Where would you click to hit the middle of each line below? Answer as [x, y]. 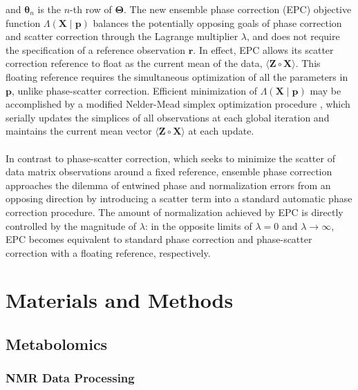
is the [49, 9]
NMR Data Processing [70, 378]
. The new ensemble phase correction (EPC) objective [238, 9]
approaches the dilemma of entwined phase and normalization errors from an [168, 185]
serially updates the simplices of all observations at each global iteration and [168, 117]
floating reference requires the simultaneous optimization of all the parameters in [177, 76]
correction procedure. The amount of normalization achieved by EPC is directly [175, 212]
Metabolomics [57, 344]
